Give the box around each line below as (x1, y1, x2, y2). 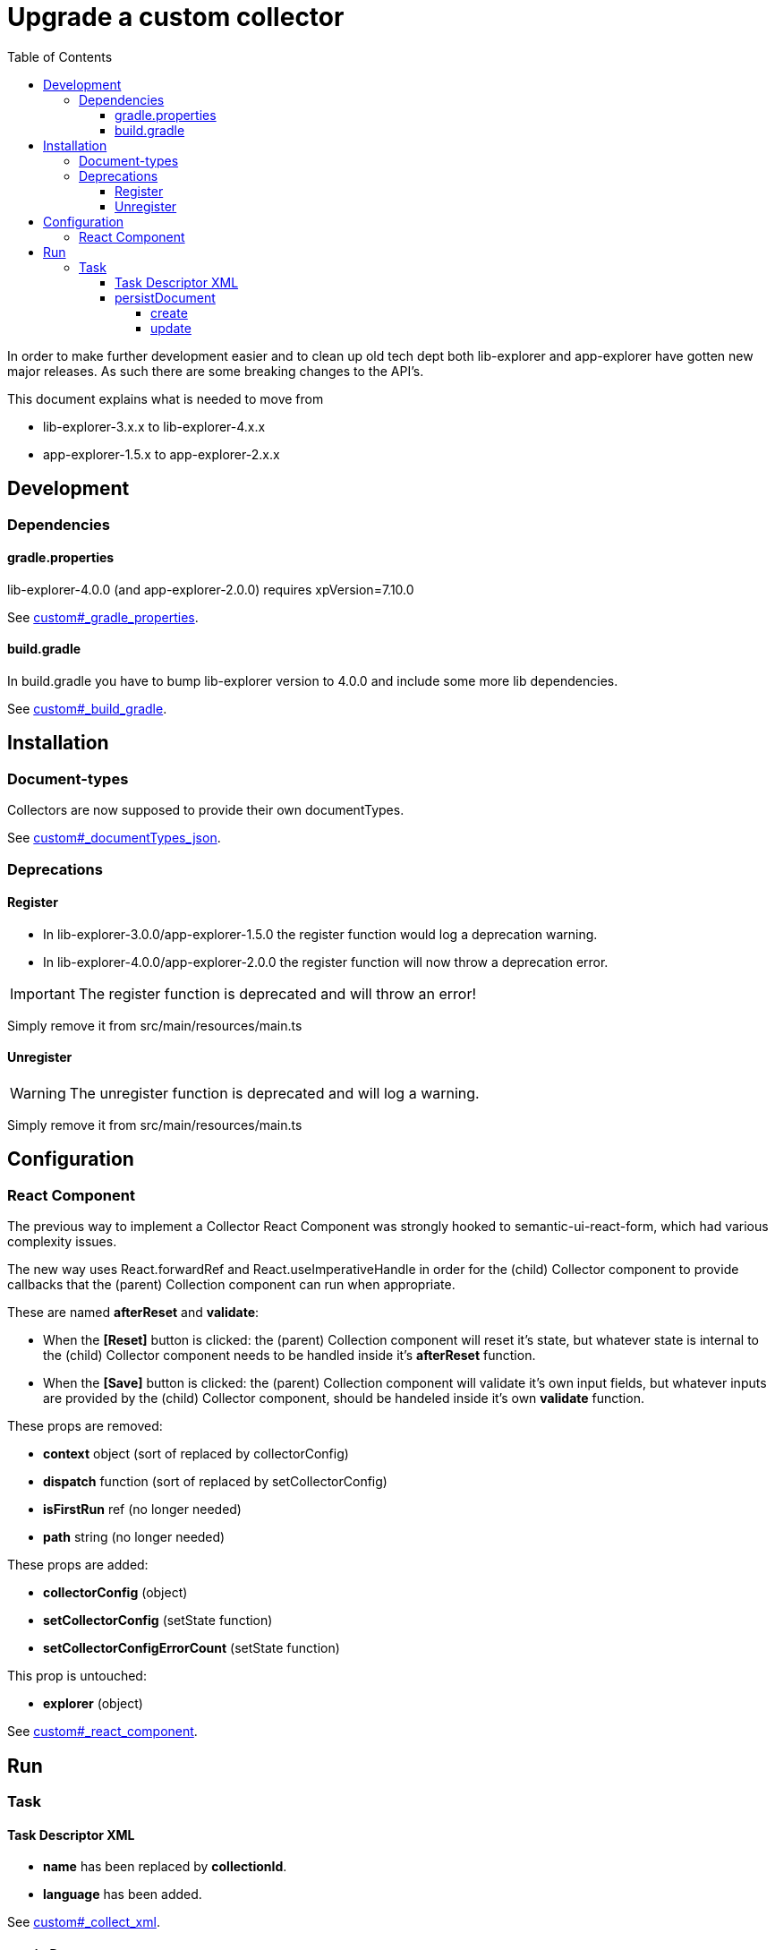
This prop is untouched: (7, 1668, 147, 1684)
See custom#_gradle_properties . (7, 609, 199, 625)
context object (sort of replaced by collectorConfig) (43, 1446, 349, 1462)
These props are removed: (7, 1418, 163, 1434)
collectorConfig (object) (43, 1585, 188, 1601)
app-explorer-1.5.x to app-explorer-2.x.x (43, 446, 280, 462)
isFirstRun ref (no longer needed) (43, 1501, 242, 1518)
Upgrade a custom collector (7, 2, 345, 32)
